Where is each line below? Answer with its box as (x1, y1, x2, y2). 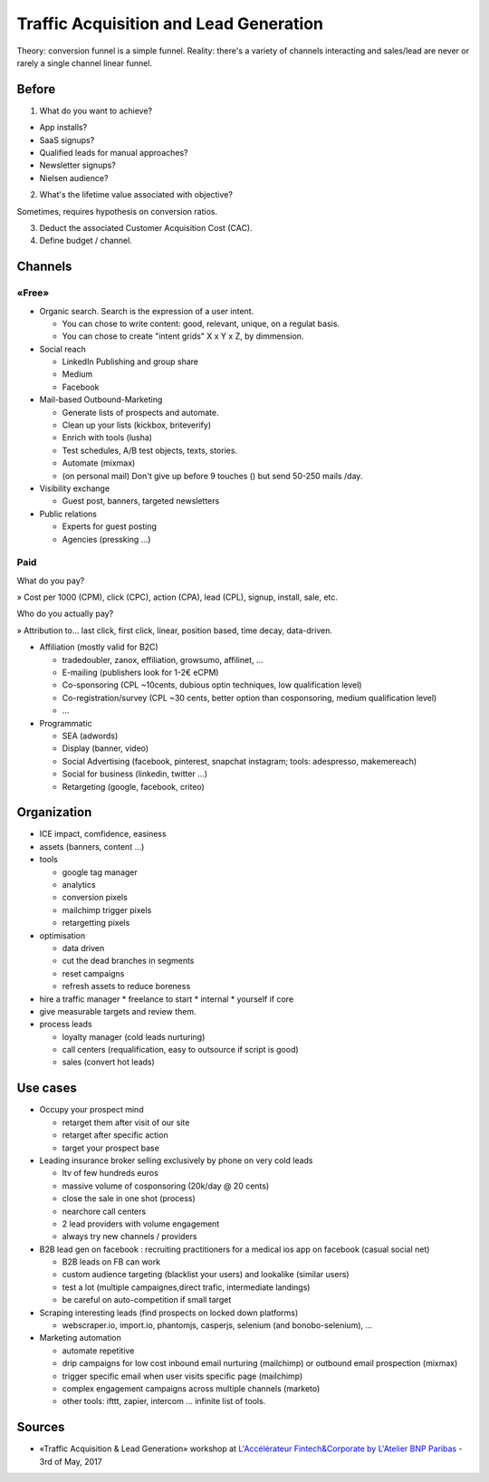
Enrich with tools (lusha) (62, 432, 153, 443)
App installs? (39, 122, 88, 133)
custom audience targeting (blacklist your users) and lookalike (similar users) (62, 1269, 350, 1280)
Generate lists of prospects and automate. (62, 407, 219, 418)
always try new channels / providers (62, 1231, 197, 1242)
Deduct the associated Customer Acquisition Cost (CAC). (39, 222, 253, 233)
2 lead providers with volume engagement (62, 1218, 220, 1229)
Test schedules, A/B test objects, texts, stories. (62, 445, 238, 456)
